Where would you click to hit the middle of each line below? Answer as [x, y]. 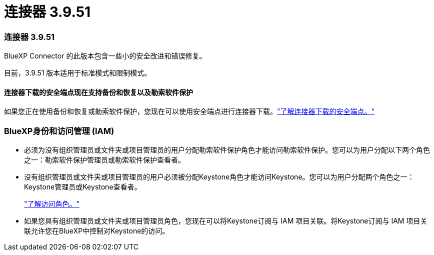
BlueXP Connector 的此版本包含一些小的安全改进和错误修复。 [105, 56]
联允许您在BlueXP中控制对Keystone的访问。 [97, 231]
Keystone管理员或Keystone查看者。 [83, 187]
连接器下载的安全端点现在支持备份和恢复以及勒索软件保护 [98, 92]
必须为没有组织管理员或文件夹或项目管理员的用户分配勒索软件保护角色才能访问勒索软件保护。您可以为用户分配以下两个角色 [227, 150]
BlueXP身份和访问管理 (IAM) [59, 131]
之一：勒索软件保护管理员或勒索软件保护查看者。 [104, 160]
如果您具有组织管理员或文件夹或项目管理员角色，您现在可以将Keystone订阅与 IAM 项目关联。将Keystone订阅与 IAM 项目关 [226, 221]
